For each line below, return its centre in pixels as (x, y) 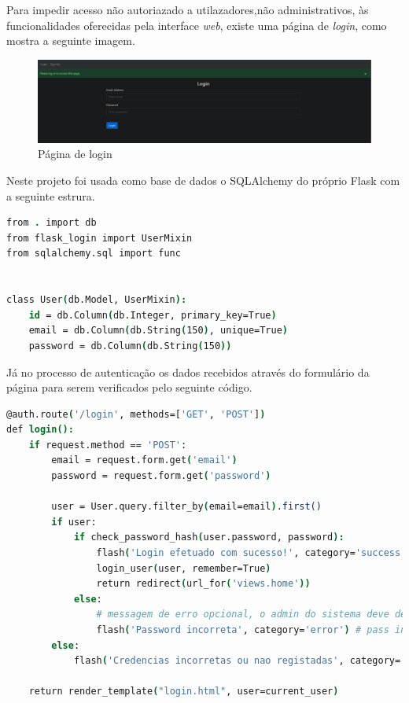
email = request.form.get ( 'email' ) (144, 460)
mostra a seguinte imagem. (71, 40)
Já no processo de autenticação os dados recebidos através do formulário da (188, 372)
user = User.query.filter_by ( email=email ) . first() (186, 507)
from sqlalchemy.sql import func (94, 254)
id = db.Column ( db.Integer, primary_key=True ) (153, 315)
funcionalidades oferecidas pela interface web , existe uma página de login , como (197, 25)
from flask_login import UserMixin (99, 238)
